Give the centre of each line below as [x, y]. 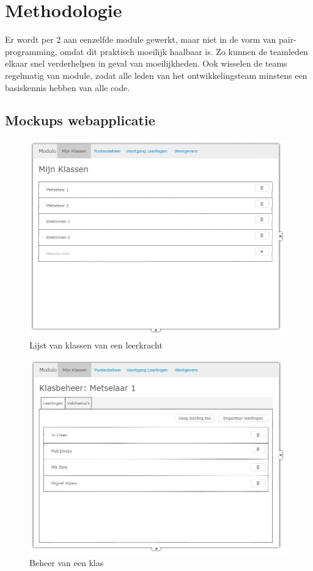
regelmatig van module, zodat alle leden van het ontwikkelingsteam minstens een [156, 75]
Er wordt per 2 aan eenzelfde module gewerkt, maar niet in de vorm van [141, 39]
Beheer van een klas [67, 563]
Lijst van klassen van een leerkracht [96, 344]
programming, [31, 51]
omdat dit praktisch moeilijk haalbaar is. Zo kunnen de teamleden [184, 51]
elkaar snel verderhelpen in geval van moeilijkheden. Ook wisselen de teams [146, 63]
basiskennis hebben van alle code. [68, 87]
